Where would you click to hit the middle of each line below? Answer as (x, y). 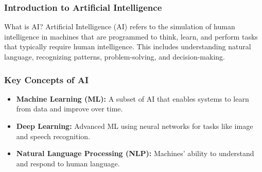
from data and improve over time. (69, 109)
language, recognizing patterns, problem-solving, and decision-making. (115, 56)
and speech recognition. (53, 136)
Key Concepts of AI (47, 79)
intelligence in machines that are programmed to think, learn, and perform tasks (131, 36)
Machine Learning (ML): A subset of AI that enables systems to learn (133, 98)
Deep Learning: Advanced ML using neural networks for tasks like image (135, 126)
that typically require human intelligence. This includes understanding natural (128, 46)
